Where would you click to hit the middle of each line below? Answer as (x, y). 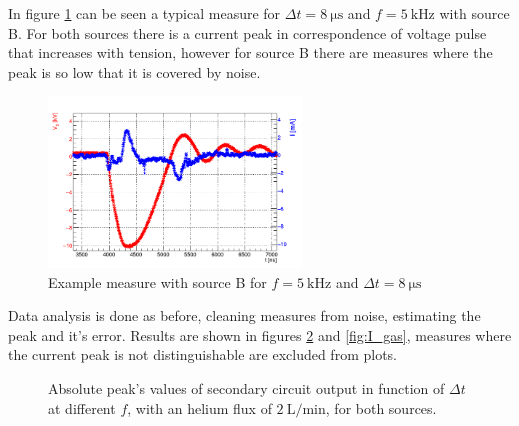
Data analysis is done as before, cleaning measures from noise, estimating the (244, 315)
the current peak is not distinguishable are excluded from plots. (202, 354)
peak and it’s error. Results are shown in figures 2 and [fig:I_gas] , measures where (260, 334)
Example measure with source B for (157, 281)
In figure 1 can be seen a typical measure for (144, 13)
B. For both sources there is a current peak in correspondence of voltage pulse (247, 32)
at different (82, 407)
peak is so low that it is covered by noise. (134, 71)
